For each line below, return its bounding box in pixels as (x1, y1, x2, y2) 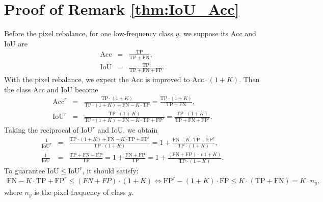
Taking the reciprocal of (4, 124, 79, 135)
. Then (239, 74, 260, 85)
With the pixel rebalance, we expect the (4, 74, 129, 85)
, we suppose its (179, 28, 229, 39)
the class (4, 84, 31, 94)
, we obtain (123, 124, 158, 135)
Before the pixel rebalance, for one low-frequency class (4, 28, 173, 39)
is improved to (145, 74, 190, 85)
